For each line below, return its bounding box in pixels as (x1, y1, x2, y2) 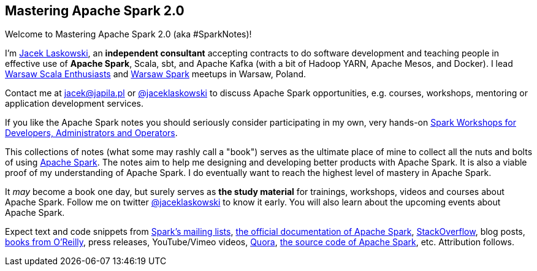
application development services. (5, 98, 144, 109)
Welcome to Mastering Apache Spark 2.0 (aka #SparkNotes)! (5, 29, 252, 40)
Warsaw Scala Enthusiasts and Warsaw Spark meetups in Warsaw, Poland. (5, 69, 307, 80)
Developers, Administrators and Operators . (5, 128, 178, 139)
